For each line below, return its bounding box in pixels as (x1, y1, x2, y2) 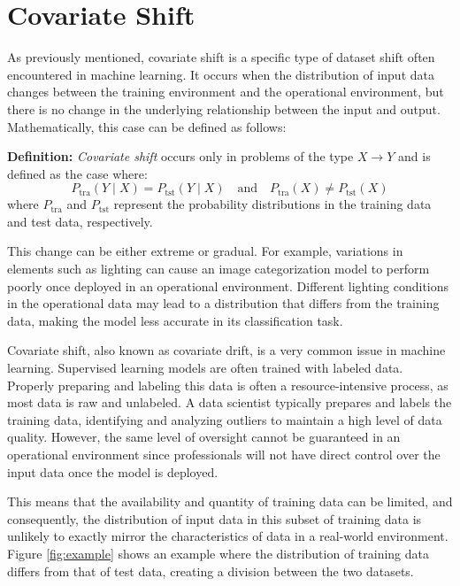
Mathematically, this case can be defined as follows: (7, 117, 287, 135)
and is (398, 147, 431, 166)
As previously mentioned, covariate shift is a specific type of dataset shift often (7, 48, 435, 66)
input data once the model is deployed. (7, 462, 218, 481)
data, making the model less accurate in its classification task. (7, 311, 343, 329)
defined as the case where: (7, 164, 148, 182)
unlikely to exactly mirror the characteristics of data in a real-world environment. (7, 527, 448, 545)
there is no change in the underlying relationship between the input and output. (7, 99, 441, 118)
